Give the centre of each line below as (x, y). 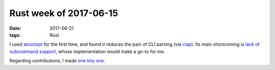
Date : (15, 28)
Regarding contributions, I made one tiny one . (57, 61)
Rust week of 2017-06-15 (64, 13)
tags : (15, 35)
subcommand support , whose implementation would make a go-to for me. (87, 51)
